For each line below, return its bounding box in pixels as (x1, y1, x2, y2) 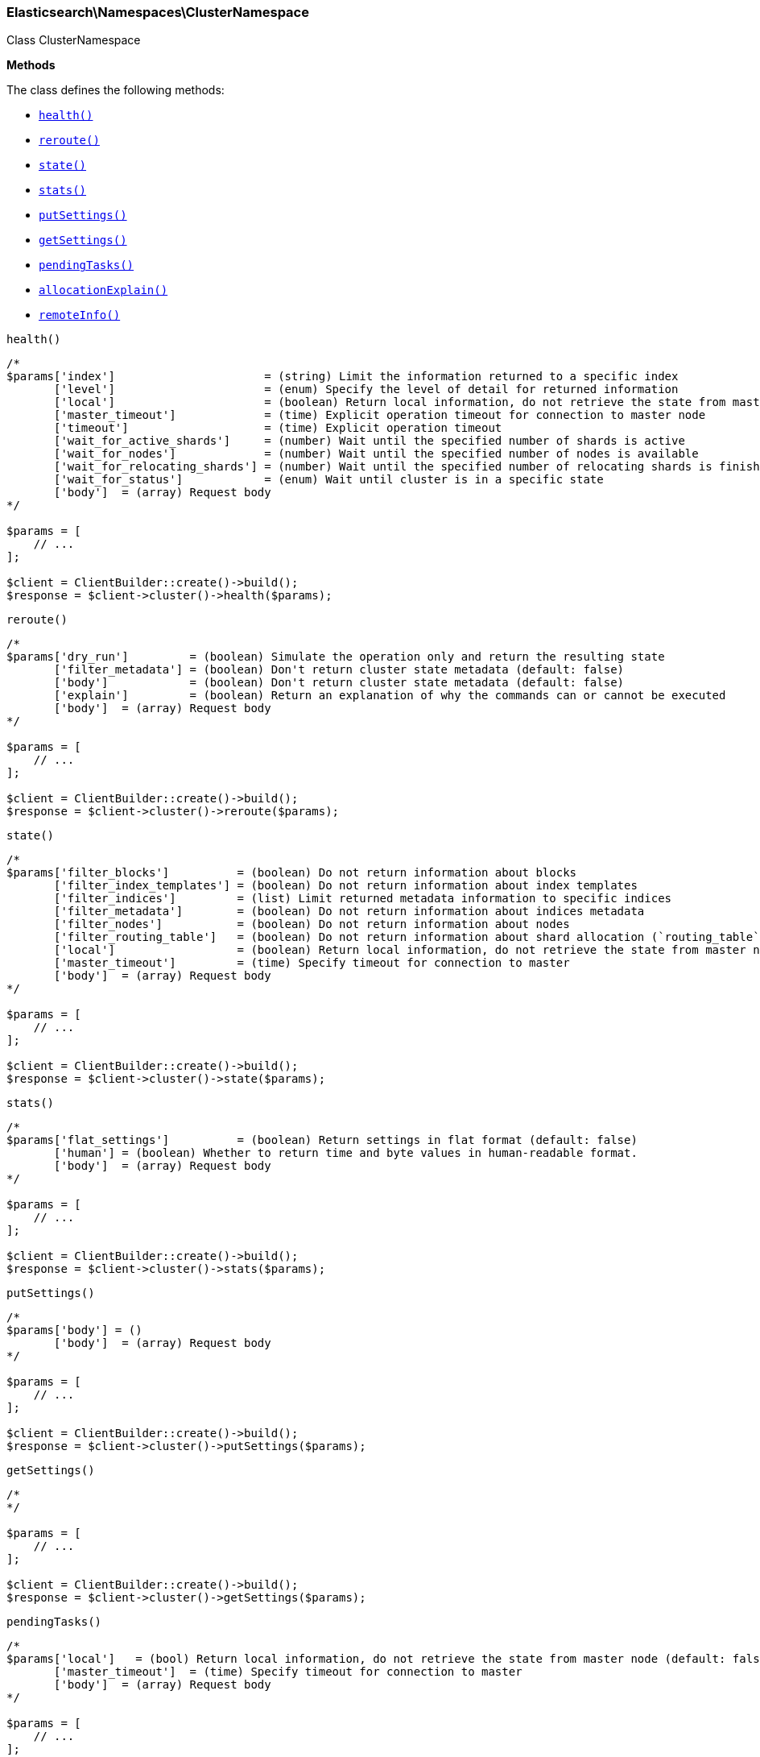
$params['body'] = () (6, 1324, 142, 1337)
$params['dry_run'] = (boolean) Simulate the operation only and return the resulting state (6, 650, 665, 664)
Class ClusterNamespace (6, 33, 141, 48)
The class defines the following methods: (6, 83, 225, 97)
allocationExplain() (39, 284, 168, 297)
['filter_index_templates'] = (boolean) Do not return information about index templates (54, 879, 638, 893)
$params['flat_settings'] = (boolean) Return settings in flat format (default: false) (6, 1133, 638, 1147)
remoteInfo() (39, 309, 121, 322)
